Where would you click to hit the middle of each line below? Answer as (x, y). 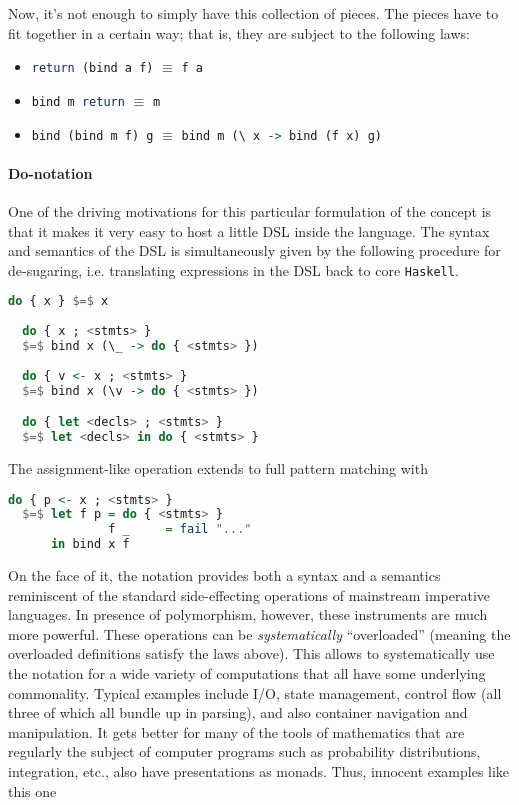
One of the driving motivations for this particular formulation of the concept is (250, 210)
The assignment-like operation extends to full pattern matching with (218, 467)
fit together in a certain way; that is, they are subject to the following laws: (239, 32)
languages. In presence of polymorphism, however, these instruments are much (248, 614)
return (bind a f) (92, 68)
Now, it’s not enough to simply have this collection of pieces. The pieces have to (253, 13)
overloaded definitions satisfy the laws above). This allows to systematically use (251, 653)
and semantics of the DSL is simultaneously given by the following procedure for (254, 250)
